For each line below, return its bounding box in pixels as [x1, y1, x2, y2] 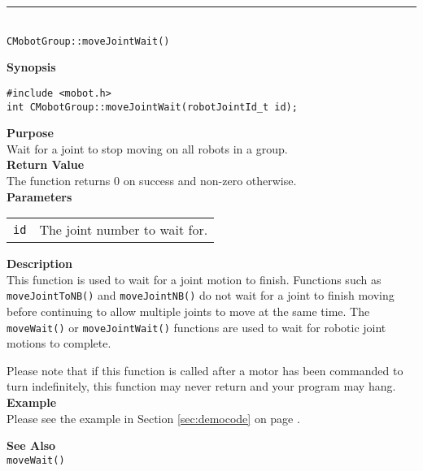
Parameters [7, 188, 72, 205]
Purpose [7, 124, 54, 141]
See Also [7, 437, 56, 454]
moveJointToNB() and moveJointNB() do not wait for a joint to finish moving [7, 287, 395, 304]
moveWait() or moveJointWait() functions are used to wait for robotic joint [7, 318, 386, 335]
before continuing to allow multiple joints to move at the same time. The [7, 302, 370, 319]
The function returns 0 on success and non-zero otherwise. [7, 171, 297, 188]
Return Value [7, 156, 85, 173]
